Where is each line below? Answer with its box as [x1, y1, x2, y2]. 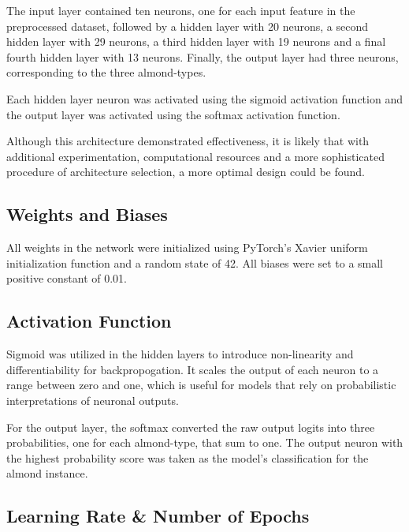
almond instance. [6, 465, 88, 481]
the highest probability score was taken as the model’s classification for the [6, 449, 369, 466]
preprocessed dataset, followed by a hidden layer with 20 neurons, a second [6, 17, 369, 34]
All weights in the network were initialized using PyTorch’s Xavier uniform [6, 239, 368, 256]
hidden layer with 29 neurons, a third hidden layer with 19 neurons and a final [6, 33, 386, 50]
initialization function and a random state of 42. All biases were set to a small [6, 254, 384, 271]
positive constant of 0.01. [6, 270, 127, 287]
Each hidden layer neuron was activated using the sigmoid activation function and [6, 90, 403, 107]
